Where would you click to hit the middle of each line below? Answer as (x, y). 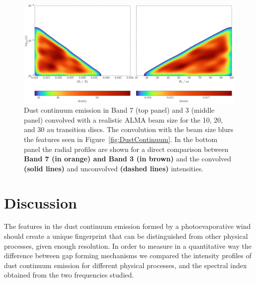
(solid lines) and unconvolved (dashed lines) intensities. (114, 168)
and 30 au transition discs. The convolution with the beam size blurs (129, 129)
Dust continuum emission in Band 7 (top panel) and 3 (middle (119, 110)
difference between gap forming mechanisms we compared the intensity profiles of (128, 255)
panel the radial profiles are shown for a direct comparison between (126, 149)
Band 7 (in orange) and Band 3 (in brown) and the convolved (128, 159)
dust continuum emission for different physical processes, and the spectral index (126, 265)
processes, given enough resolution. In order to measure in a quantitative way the (128, 246)
